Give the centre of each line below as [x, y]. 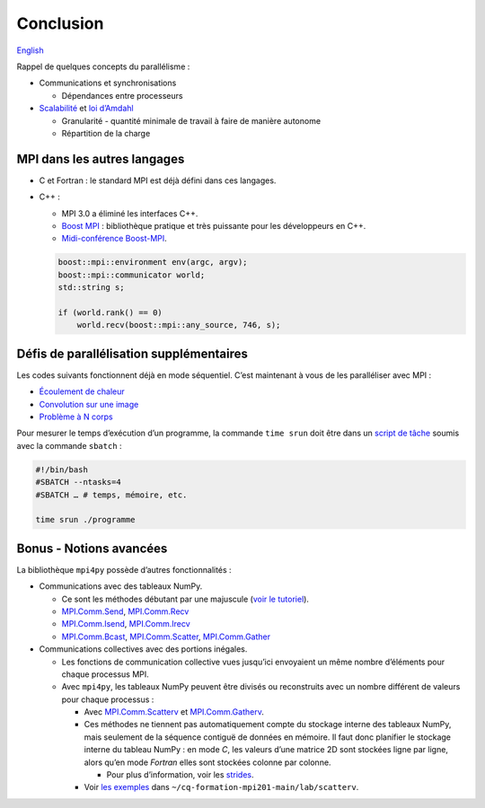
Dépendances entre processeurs [122, 95]
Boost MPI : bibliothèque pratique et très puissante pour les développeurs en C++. [214, 225]
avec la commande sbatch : [69, 445]
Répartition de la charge [106, 133]
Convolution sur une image [89, 404]
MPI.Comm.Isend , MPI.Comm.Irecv [126, 624]
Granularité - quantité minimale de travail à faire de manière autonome [191, 120]
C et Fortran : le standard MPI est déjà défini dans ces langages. [158, 180]
